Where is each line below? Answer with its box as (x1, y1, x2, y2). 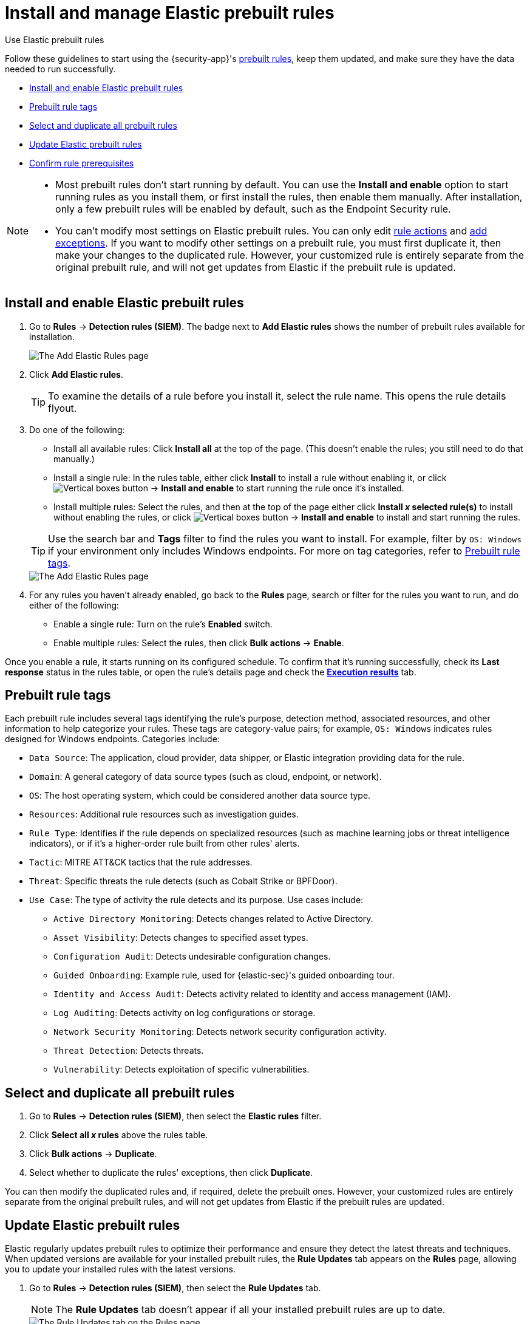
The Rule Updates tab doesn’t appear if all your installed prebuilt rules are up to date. (55, 1303, 446, 1316)
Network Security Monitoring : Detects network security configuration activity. (53, 1026, 387, 1037)
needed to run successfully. (5, 63, 116, 74)
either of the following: (29, 599, 120, 610)
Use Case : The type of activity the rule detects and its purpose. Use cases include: (29, 895, 364, 906)
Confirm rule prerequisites (29, 157, 134, 168)
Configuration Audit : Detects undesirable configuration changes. (53, 951, 331, 962)
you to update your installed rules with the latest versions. (5, 1264, 236, 1275)
